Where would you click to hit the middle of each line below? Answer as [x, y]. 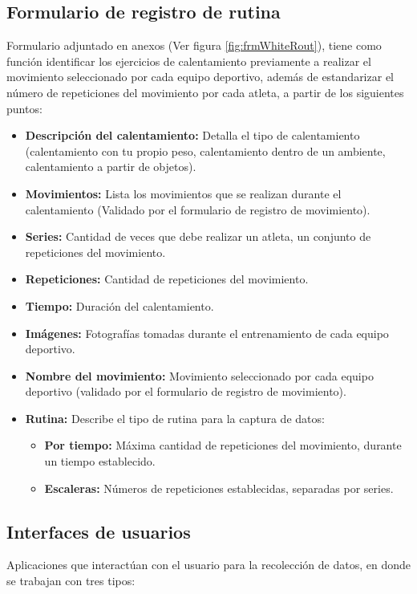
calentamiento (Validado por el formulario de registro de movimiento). [198, 209]
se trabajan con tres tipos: [71, 581]
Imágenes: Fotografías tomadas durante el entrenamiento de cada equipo [207, 333]
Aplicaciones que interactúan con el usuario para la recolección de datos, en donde [208, 565]
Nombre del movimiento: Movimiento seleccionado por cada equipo [199, 375]
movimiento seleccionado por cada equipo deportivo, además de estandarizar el [200, 77]
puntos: [24, 108]
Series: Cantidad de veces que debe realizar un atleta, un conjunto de [198, 236]
